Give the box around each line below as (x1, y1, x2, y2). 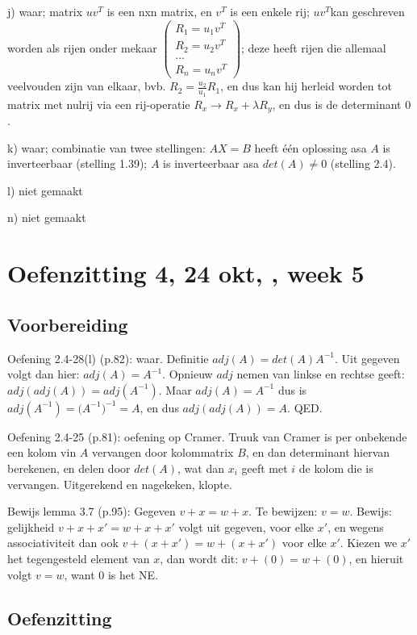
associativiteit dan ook (7, 534, 119, 551)
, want (64, 566, 95, 583)
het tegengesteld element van (7, 549, 150, 566)
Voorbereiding (7, 311, 128, 336)
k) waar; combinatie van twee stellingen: (7, 139, 206, 156)
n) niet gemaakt (7, 209, 86, 226)
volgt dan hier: (7, 366, 80, 382)
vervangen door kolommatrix (91, 444, 234, 461)
